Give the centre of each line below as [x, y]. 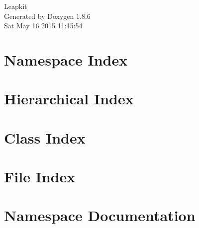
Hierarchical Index [69, 99]
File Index [40, 177]
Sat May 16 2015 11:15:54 [43, 26]
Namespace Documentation [100, 215]
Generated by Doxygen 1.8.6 [47, 16]
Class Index [45, 137]
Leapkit [16, 6]
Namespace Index [66, 59]
